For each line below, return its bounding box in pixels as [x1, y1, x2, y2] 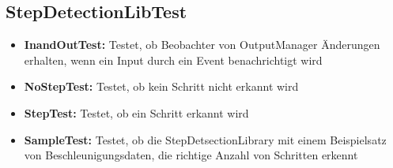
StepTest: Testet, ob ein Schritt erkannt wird [24, 104, 249, 121]
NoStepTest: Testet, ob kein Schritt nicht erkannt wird [24, 78, 299, 95]
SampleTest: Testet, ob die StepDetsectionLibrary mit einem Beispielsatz [24, 131, 387, 147]
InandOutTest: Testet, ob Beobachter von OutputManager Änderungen [24, 36, 380, 53]
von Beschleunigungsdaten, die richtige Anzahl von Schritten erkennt [24, 147, 358, 163]
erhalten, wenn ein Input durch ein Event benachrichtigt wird [24, 51, 323, 68]
